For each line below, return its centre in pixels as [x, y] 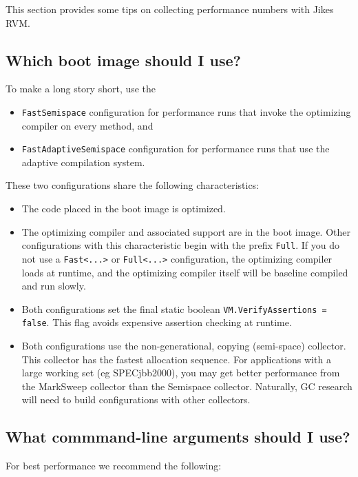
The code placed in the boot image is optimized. [124, 209]
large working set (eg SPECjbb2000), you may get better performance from [181, 373]
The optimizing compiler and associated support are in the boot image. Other [186, 231]
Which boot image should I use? [123, 60]
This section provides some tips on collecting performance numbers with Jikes [170, 9]
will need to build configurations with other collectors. [136, 399]
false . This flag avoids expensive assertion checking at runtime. [157, 322]
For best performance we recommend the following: [114, 466]
